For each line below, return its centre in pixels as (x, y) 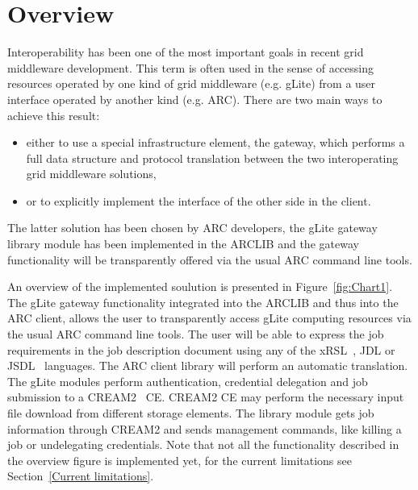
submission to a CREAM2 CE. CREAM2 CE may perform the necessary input (206, 397)
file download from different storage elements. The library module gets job (191, 413)
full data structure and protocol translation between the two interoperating (212, 158)
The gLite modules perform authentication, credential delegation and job (188, 381)
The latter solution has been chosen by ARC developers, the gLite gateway (192, 228)
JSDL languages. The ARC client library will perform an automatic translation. (208, 365)
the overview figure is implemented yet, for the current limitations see (180, 460)
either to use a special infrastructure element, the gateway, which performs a (215, 142)
